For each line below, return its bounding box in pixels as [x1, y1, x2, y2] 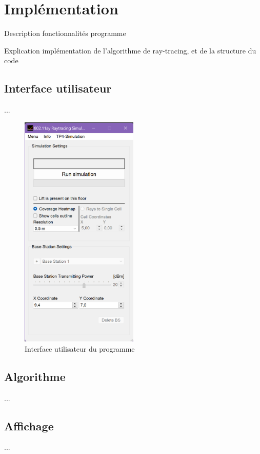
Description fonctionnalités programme [4, 28, 126, 39]
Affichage [4, 417, 54, 433]
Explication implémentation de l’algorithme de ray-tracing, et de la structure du [4, 45, 256, 56]
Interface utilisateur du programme [25, 343, 135, 354]
